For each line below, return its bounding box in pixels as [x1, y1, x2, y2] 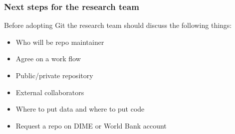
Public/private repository [15, 70, 93, 80]
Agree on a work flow [15, 53, 81, 64]
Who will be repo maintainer [15, 36, 104, 47]
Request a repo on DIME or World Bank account [15, 120, 167, 131]
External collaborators [15, 87, 84, 97]
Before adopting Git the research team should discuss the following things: [4, 20, 232, 30]
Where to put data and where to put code [15, 104, 145, 114]
